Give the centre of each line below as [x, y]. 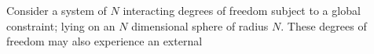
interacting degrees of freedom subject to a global [242, 10]
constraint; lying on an [61, 25]
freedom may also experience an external [104, 41]
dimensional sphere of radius [200, 25]
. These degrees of [324, 25]
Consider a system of [57, 10]
